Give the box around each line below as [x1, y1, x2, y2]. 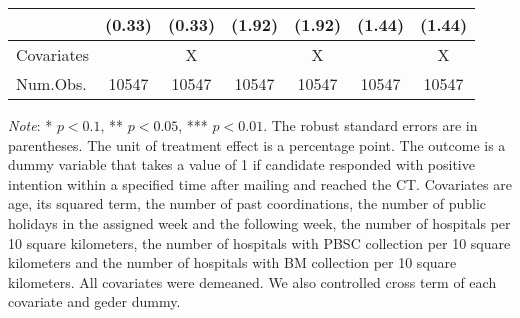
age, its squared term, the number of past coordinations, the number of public [8, 193, 487, 214]
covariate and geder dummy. [8, 291, 181, 312]
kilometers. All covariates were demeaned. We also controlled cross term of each [8, 271, 497, 292]
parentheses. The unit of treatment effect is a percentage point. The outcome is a [8, 134, 506, 155]
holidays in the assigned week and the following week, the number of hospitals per [8, 212, 511, 233]
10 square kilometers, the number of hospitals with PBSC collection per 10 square [8, 232, 511, 253]
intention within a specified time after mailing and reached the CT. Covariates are [8, 173, 512, 194]
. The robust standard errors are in [263, 115, 478, 135]
